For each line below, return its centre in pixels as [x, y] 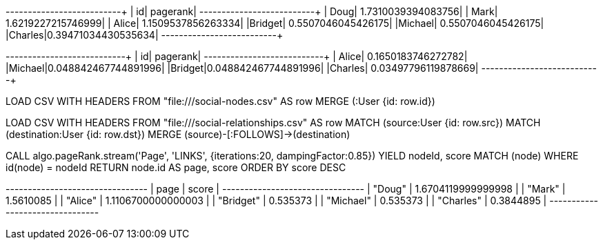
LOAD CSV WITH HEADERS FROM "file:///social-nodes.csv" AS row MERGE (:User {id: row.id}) [220, 101]
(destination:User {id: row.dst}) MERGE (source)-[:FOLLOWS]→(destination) [178, 134]
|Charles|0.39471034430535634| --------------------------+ [145, 35]
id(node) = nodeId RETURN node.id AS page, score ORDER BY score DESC [176, 167]
